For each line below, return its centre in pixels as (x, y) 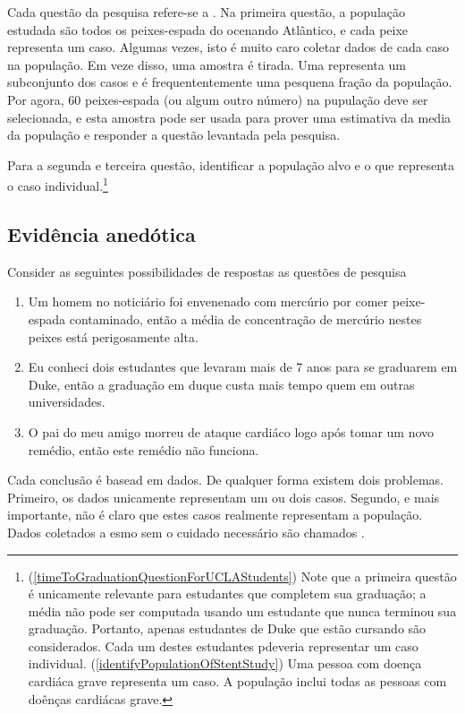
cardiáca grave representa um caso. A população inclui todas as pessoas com (237, 681)
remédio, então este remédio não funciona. (144, 449)
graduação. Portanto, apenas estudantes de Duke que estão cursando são (227, 628)
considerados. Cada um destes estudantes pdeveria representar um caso (223, 645)
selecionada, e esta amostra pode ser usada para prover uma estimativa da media (229, 117)
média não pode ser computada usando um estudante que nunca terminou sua (242, 611)
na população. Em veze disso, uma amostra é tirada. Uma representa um (207, 64)
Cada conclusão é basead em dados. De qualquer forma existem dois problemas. (226, 480)
